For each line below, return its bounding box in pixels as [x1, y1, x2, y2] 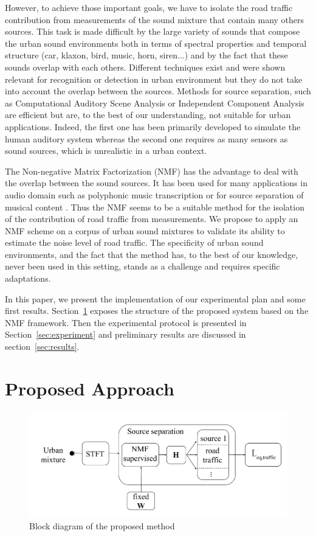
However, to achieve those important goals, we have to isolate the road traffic [5, 1, 293, 13]
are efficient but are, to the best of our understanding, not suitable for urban [5, 108, 291, 121]
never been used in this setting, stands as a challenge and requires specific [5, 260, 280, 273]
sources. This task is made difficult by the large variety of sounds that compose [5, 25, 300, 38]
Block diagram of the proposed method [29, 520, 175, 532]
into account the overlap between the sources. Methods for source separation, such [5, 85, 311, 97]
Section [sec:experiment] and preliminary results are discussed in [5, 328, 246, 341]
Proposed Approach [5, 375, 174, 400]
